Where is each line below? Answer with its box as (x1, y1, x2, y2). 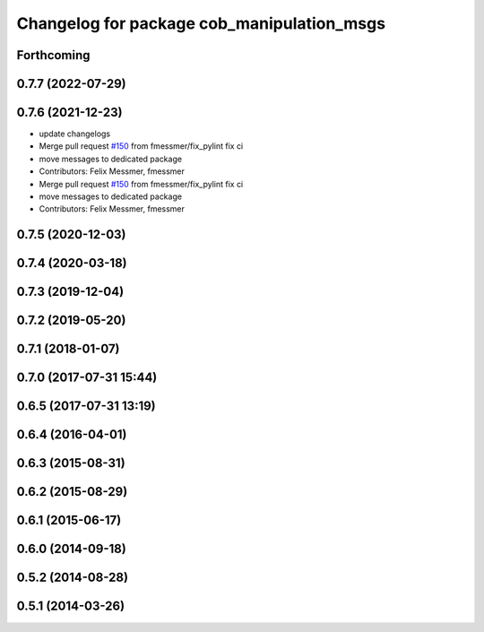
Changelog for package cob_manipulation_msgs (16, 13, 385, 33)
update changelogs (39, 128, 111, 139)
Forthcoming (16, 48, 91, 63)
